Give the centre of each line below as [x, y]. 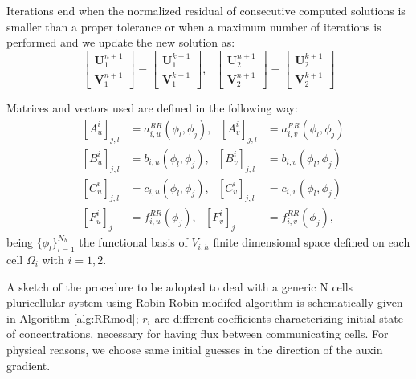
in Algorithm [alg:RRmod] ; [73, 318]
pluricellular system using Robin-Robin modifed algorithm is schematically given [205, 302]
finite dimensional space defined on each [312, 242]
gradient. [29, 365]
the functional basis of [133, 242]
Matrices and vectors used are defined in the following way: [152, 108]
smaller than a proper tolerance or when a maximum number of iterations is [194, 26]
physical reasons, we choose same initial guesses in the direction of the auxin [195, 349]
